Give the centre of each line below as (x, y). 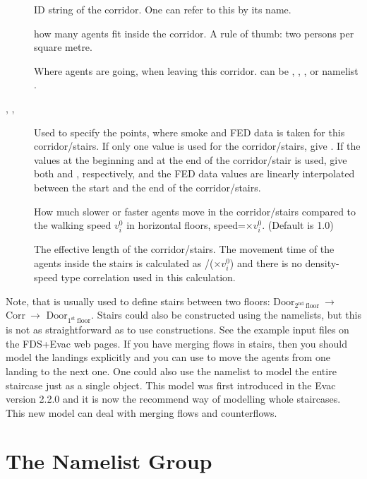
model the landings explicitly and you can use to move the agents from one (168, 357)
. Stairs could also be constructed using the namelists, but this (227, 315)
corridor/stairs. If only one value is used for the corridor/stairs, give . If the (197, 146)
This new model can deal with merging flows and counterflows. (142, 412)
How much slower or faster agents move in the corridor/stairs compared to (195, 211)
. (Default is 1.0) (298, 225)
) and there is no (266, 262)
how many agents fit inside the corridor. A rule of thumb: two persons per (194, 33)
